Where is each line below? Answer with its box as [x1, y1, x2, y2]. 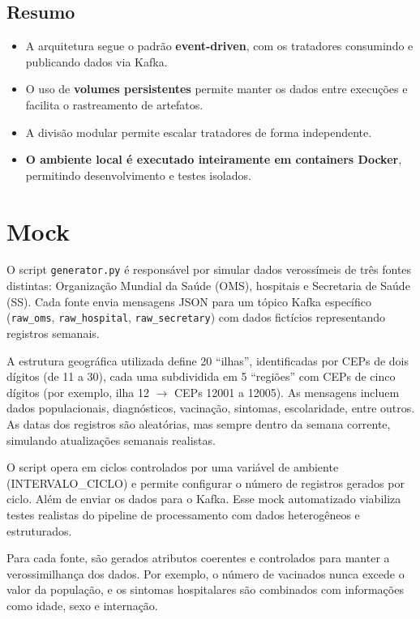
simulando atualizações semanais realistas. [6, 431, 216, 448]
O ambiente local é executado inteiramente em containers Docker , [25, 151, 402, 168]
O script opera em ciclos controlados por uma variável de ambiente [6, 459, 339, 476]
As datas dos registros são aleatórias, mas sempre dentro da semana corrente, [6, 415, 391, 432]
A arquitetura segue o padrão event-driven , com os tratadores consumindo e [25, 37, 414, 54]
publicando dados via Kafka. [25, 53, 168, 70]
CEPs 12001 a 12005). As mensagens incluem [174, 383, 400, 400]
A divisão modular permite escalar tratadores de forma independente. [25, 123, 372, 140]
